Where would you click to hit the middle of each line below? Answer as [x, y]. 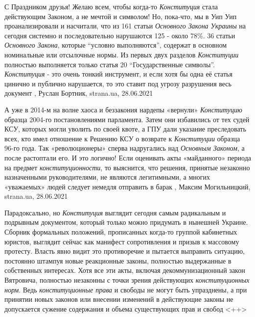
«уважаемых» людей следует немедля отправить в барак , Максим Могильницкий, [127, 186]
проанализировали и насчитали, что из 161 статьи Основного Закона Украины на [125, 26]
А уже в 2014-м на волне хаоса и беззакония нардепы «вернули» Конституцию [123, 109]
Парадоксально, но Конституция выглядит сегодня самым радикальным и [115, 212]
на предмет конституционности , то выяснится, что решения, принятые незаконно [127, 167]
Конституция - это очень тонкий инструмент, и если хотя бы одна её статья [118, 74]
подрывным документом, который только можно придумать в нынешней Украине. [126, 222]
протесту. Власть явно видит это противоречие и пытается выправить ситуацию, [125, 251]
